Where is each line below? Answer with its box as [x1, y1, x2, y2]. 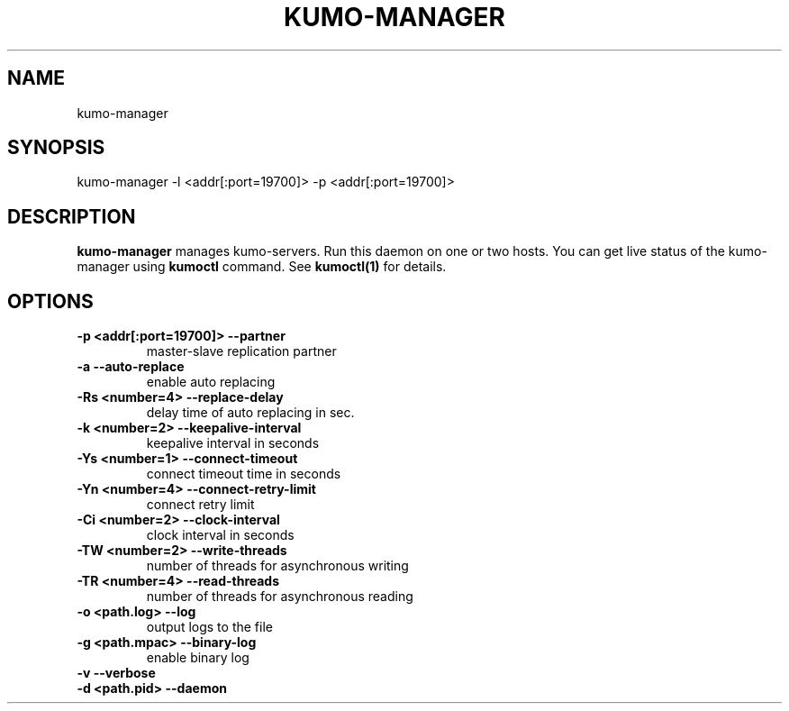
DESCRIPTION [7, 205, 136, 228]
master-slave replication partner [146, 343, 337, 360]
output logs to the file [146, 619, 273, 635]
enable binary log [146, 650, 249, 666]
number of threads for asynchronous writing [146, 558, 409, 574]
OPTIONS [7, 289, 94, 313]
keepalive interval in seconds [146, 435, 320, 451]
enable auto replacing [146, 374, 276, 390]
